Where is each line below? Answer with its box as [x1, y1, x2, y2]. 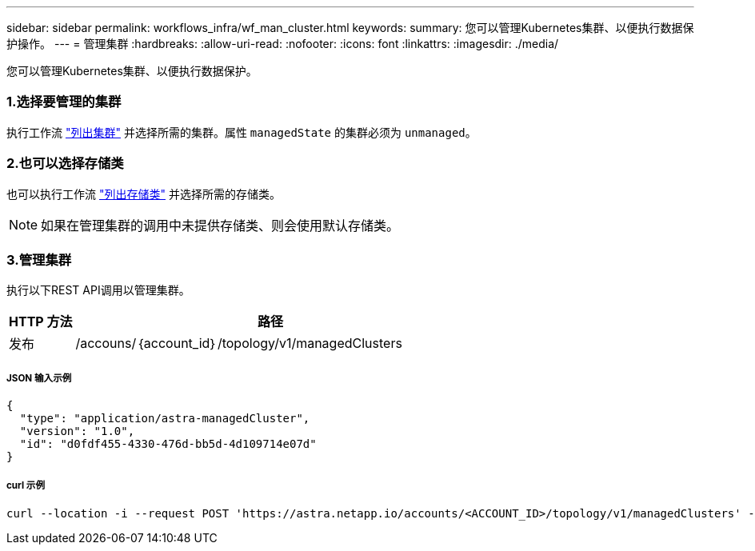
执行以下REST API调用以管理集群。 [6, 283, 190, 297]
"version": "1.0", [19, 425, 135, 438]
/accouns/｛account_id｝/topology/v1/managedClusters [75, 335, 402, 352]
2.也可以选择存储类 [6, 155, 124, 172]
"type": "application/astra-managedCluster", [19, 412, 310, 425]
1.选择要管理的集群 [6, 94, 122, 110]
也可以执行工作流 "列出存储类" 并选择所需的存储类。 [6, 186, 281, 201]
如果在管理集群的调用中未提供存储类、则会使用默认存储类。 [41, 217, 400, 234]
